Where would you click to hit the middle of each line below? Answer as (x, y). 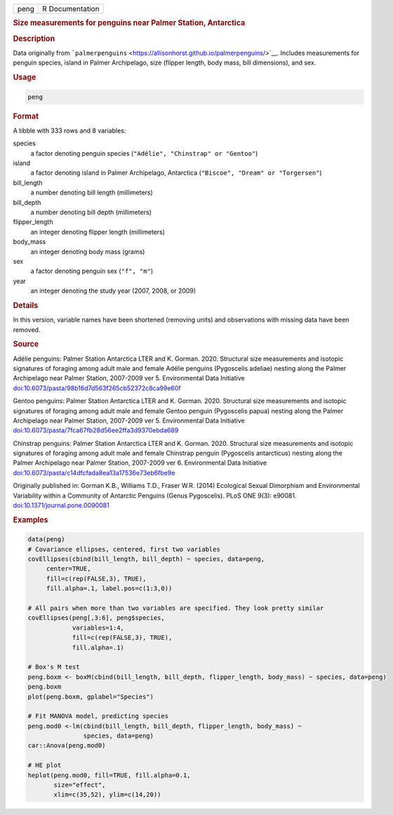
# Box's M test (54, 667)
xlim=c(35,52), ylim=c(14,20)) (107, 795)
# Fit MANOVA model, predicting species (98, 716)
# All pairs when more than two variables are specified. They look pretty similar (176, 608)
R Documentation (71, 9)
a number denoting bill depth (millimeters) (91, 212)
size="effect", (80, 785)
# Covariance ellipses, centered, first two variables (124, 549)
